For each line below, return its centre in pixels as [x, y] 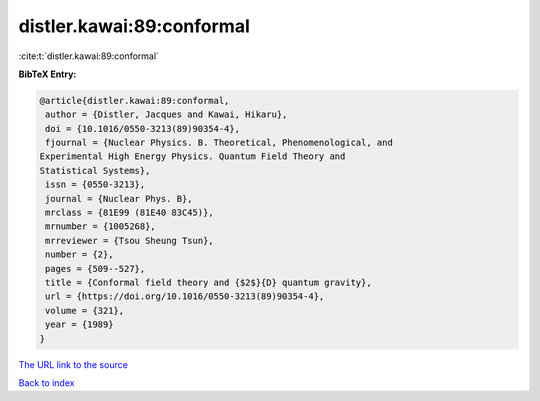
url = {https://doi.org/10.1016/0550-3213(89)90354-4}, [185, 296]
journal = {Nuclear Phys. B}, [119, 198]
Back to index [46, 382]
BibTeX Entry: [47, 74]
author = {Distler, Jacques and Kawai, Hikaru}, [166, 114]
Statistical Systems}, [95, 170]
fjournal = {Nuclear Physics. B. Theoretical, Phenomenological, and [219, 143]
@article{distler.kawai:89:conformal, [134, 100]
